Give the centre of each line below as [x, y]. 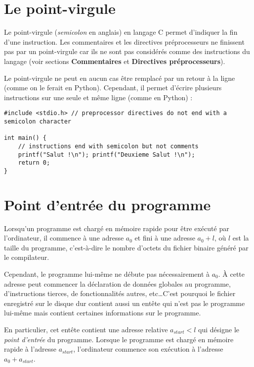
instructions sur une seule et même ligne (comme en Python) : [98, 97]
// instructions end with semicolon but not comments [108, 146]
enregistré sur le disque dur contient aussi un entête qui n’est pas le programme [125, 303]
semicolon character [38, 121]
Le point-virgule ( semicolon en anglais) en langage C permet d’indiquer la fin [121, 32]
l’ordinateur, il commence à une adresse [64, 238]
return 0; [34, 163]
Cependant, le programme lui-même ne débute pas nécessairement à [107, 274]
